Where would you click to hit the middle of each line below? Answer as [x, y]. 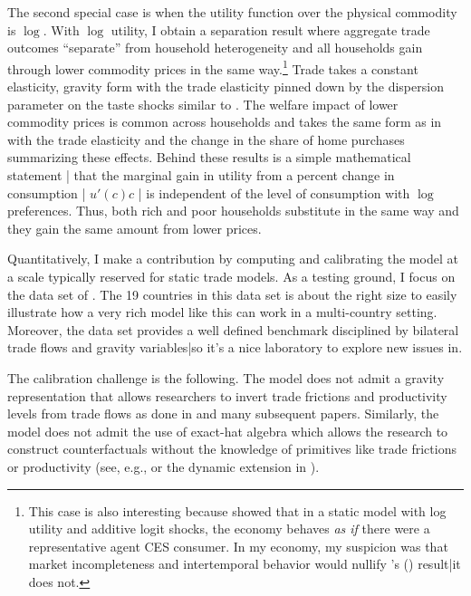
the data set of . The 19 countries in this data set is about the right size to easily [232, 294]
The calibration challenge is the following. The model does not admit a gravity [226, 377]
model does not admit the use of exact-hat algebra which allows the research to [228, 431]
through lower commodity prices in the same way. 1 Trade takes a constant [213, 67]
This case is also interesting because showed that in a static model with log [237, 510]
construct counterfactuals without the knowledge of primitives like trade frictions [232, 449]
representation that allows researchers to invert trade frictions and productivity [227, 395]
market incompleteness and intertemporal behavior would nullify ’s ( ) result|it [245, 564]
